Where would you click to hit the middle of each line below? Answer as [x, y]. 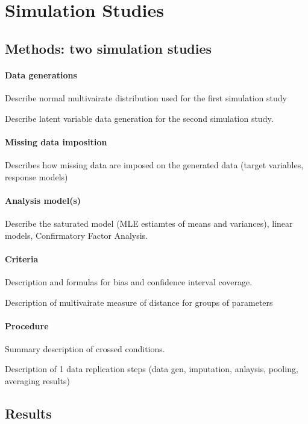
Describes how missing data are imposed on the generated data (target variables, [154, 164]
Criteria [22, 258]
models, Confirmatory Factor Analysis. [77, 235]
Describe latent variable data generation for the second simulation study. [139, 118]
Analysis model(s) [43, 200]
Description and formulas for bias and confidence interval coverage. [129, 281]
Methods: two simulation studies [108, 48]
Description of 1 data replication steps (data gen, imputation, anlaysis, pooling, [152, 369]
